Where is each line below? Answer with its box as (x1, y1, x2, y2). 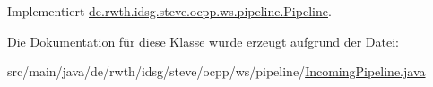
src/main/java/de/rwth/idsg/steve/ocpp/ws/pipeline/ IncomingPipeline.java (7, 62, 426, 81)
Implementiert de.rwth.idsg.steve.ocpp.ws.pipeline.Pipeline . (7, 2, 332, 20)
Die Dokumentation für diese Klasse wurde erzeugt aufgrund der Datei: (7, 31, 399, 50)
